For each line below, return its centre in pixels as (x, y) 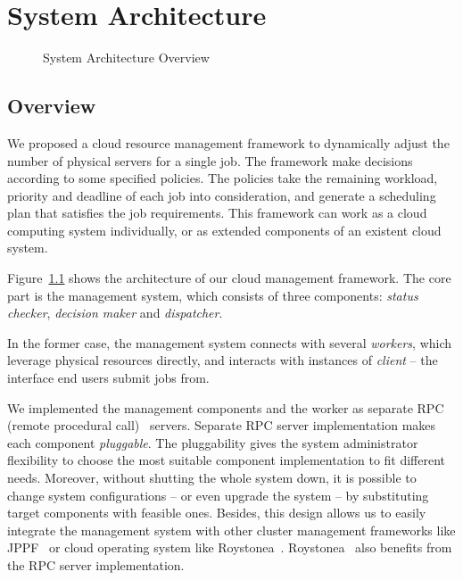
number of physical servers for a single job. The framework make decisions (210, 160)
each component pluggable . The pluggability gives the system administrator (213, 442)
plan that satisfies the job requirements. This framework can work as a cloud (217, 213)
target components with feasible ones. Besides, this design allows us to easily (217, 513)
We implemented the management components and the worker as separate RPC (226, 407)
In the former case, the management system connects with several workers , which (230, 342)
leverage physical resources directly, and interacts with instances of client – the (223, 360)
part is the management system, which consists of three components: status (213, 295)
